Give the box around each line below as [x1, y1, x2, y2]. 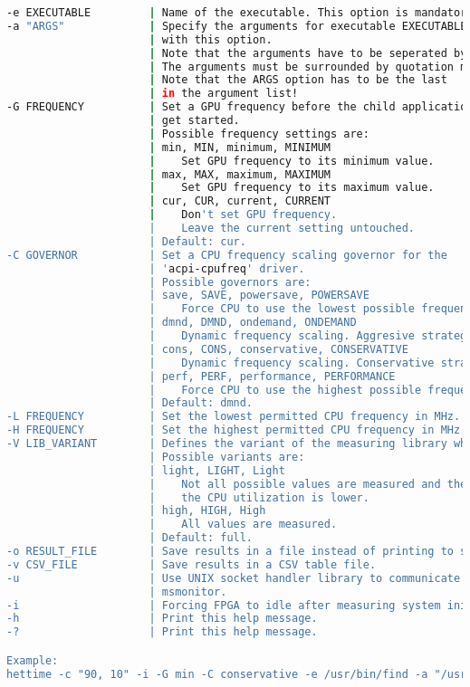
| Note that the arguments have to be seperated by [149, 46, 467, 60]
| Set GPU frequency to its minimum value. [149, 154, 435, 167]
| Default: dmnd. [149, 396, 254, 410]
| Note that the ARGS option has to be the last [149, 73, 447, 87]
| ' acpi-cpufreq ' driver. [149, 262, 305, 275]
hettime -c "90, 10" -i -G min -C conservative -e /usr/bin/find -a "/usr [6, 667, 467, 681]
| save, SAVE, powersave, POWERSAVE [149, 289, 369, 302]
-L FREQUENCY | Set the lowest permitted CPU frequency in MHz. [6, 410, 461, 424]
